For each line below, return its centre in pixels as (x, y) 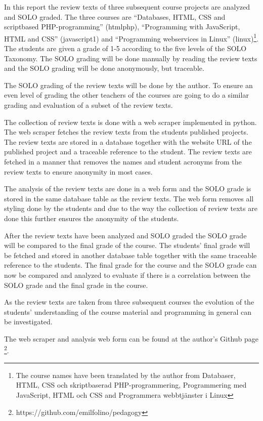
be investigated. (28, 322)
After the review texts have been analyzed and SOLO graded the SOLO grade (125, 235)
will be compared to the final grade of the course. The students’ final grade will (127, 245)
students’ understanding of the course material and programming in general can (128, 311)
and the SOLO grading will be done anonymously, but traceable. (104, 68)
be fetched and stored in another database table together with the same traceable (130, 255)
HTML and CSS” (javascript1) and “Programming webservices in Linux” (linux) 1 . (131, 37)
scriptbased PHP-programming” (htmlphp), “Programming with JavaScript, (122, 27)
